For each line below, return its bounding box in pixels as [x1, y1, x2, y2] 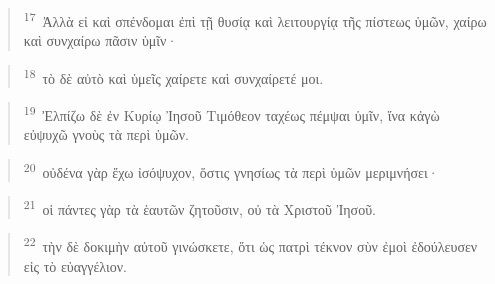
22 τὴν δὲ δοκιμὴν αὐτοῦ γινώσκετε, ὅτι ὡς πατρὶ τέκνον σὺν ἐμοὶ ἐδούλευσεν [23, 233, 478, 257]
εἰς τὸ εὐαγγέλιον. [23, 255, 127, 276]
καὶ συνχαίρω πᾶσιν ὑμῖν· [23, 30, 178, 51]
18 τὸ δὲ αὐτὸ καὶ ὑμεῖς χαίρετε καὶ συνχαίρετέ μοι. [23, 64, 324, 88]
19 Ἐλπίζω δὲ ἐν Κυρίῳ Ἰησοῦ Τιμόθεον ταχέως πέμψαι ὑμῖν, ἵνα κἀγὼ [23, 102, 440, 125]
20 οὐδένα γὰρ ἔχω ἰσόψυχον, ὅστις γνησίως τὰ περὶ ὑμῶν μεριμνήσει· [23, 158, 439, 182]
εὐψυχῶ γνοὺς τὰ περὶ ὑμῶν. [23, 124, 189, 145]
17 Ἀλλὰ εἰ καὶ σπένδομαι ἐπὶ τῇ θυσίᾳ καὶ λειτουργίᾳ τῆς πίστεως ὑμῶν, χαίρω [23, 8, 487, 31]
